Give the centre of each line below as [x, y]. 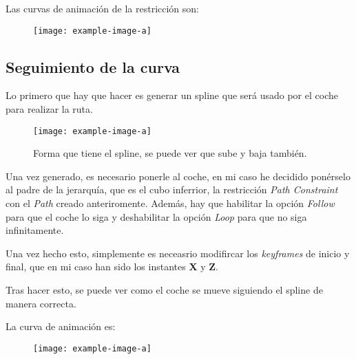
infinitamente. [35, 230]
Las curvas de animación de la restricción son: [102, 8]
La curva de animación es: [61, 326]
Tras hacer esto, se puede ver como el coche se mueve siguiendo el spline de [164, 290]
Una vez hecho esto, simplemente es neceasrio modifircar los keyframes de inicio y [178, 253]
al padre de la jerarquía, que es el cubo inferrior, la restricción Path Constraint [172, 189]
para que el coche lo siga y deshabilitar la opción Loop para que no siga [156, 216]
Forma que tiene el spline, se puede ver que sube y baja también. [170, 153]
